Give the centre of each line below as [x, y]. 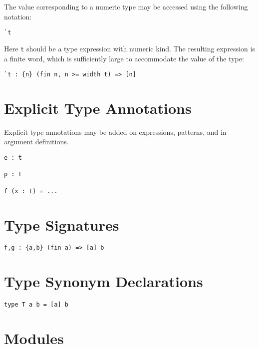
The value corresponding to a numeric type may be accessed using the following [126, 6]
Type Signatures [62, 224]
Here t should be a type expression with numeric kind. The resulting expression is [129, 48]
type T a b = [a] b [36, 305]
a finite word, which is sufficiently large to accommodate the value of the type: [124, 58]
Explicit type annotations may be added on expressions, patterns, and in [115, 132]
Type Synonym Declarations [104, 281]
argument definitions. [36, 142]
